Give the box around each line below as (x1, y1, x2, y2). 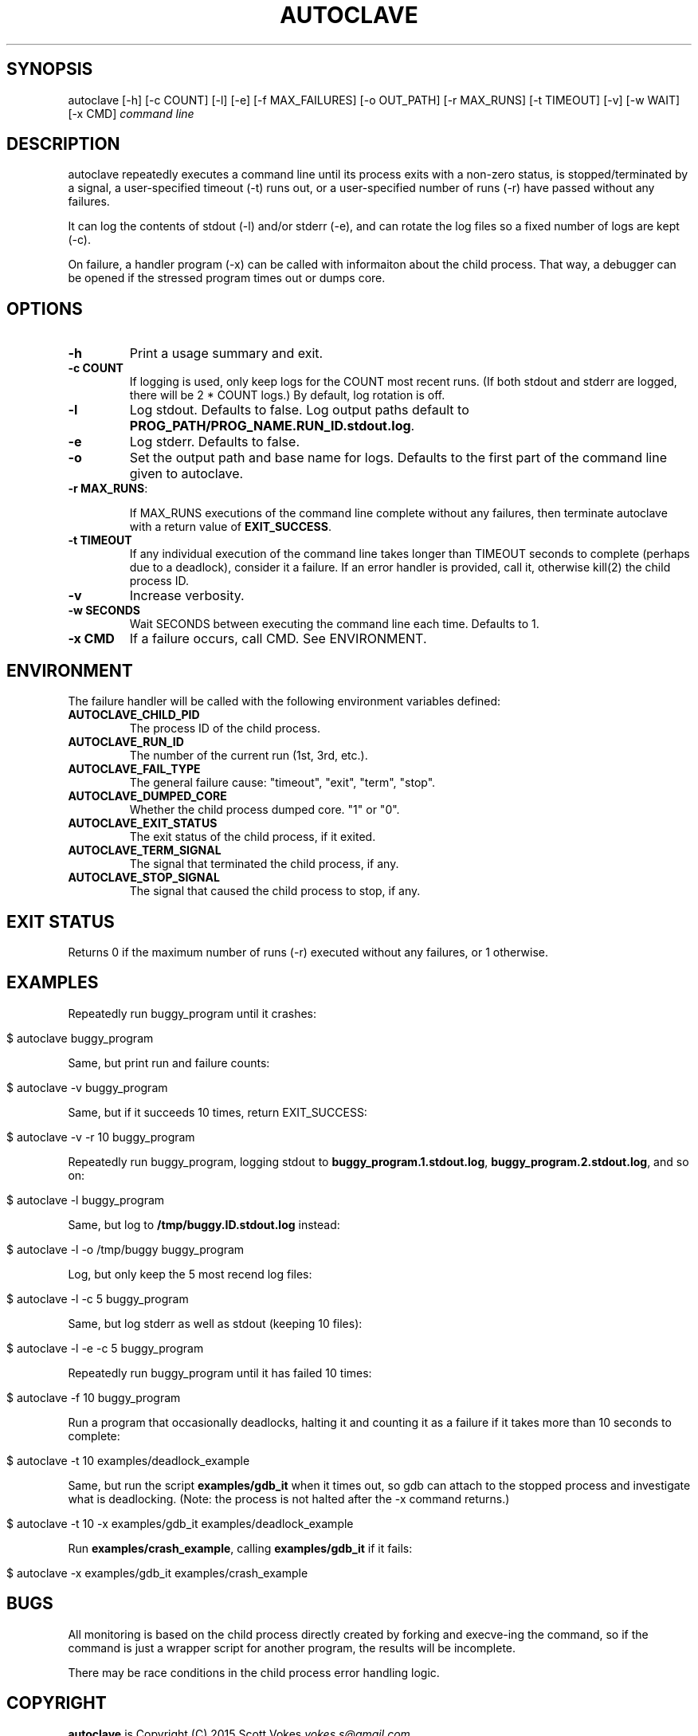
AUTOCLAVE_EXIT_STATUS (68, 816, 218, 831)
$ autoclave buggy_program (6, 1031, 154, 1045)
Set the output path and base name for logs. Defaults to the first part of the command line (129, 450, 668, 466)
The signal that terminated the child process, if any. (129, 857, 399, 871)
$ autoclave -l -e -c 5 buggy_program (6, 1341, 204, 1355)
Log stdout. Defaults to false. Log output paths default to (129, 402, 469, 418)
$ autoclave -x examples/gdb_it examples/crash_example (6, 1565, 308, 1580)
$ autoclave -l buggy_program (6, 1192, 165, 1207)
